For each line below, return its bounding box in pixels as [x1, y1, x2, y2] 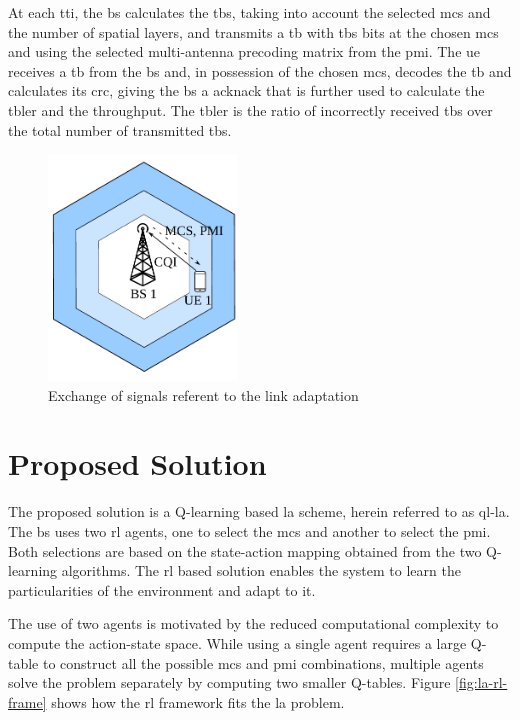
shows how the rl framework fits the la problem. [51, 691, 345, 712]
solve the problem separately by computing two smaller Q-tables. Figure [8, 672, 451, 693]
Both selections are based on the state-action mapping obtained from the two [8, 540, 482, 561]
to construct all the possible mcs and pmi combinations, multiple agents [42, 652, 484, 673]
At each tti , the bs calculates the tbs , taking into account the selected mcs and [8, 2, 491, 22]
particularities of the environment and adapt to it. [8, 579, 316, 600]
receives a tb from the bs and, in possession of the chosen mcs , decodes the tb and [8, 60, 512, 81]
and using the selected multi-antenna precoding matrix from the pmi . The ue [8, 41, 481, 62]
